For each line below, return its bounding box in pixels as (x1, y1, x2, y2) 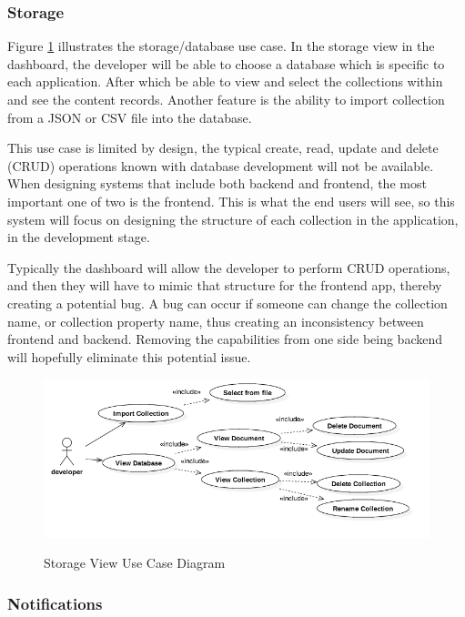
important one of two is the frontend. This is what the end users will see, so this (7, 191, 455, 210)
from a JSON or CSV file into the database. (7, 107, 252, 126)
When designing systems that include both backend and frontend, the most (7, 174, 427, 193)
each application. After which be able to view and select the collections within (7, 72, 443, 91)
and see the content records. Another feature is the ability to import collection (7, 90, 445, 108)
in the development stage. (7, 228, 150, 247)
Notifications (7, 592, 103, 614)
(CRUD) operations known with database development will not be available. (7, 156, 434, 175)
